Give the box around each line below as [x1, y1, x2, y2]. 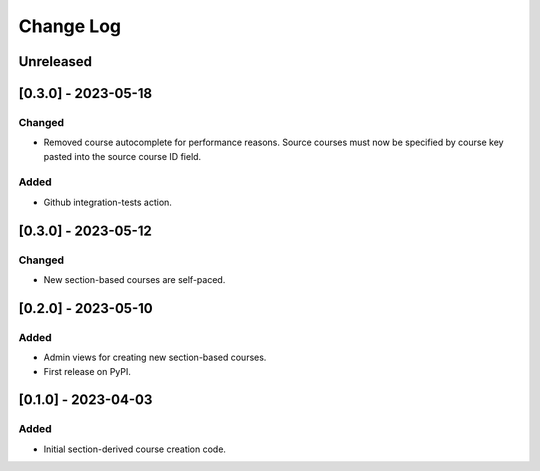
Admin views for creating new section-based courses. [43, 351, 267, 364]
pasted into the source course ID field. [43, 150, 202, 162]
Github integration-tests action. [43, 196, 172, 208]
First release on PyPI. [43, 365, 132, 377]
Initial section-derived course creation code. [43, 443, 227, 455]
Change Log [18, 15, 122, 37]
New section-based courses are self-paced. [43, 274, 226, 286]
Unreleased [18, 53, 93, 70]
